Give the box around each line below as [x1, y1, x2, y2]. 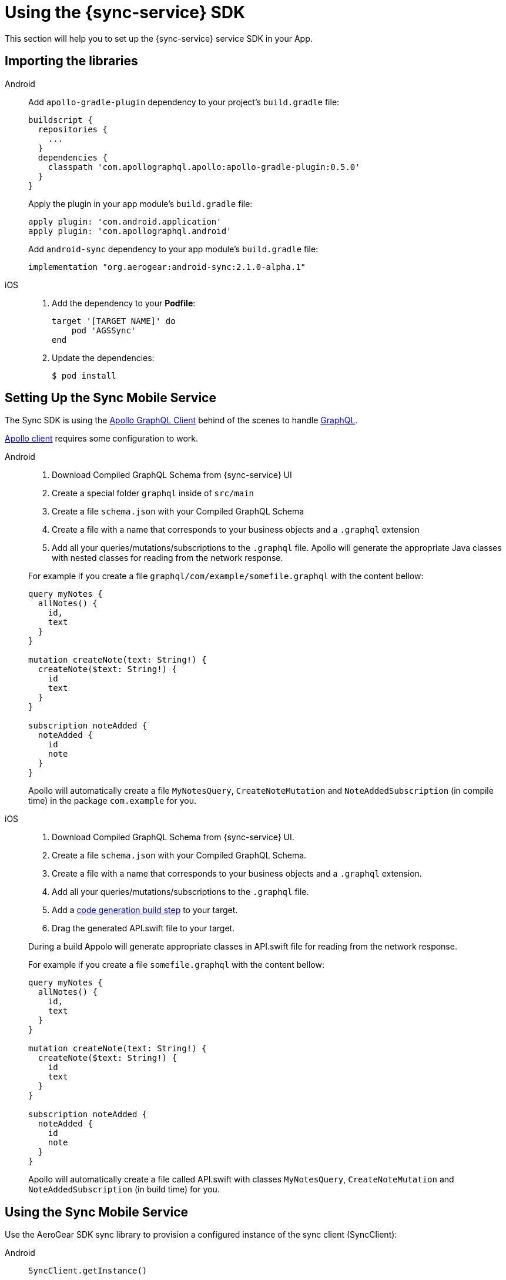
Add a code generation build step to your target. [52, 905, 238, 915]
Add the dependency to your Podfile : [52, 298, 196, 308]
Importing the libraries [5, 54, 138, 69]
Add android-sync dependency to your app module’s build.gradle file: [28, 243, 319, 254]
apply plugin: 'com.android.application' [28, 216, 222, 226]
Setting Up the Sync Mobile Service [5, 390, 216, 406]
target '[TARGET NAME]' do [52, 316, 176, 326]
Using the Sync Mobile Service [5, 1204, 189, 1219]
